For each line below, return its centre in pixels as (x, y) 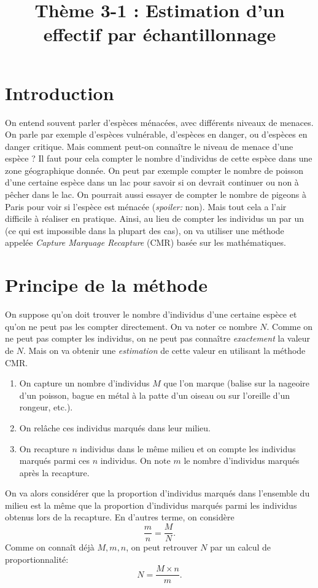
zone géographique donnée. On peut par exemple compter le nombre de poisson (154, 170)
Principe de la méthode (106, 285)
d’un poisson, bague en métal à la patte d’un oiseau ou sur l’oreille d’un (155, 395)
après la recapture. (54, 472)
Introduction (60, 92)
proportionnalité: (37, 559)
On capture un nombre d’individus (84, 383)
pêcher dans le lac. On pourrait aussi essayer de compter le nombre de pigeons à (156, 194)
